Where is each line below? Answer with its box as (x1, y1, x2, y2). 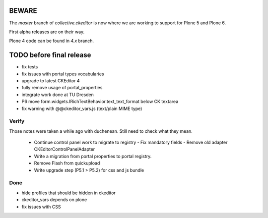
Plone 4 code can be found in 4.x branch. (9, 38, 94, 44)
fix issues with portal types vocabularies (21, 71, 104, 77)
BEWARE (9, 6, 37, 15)
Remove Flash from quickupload (34, 160, 100, 166)
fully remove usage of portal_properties (21, 85, 103, 91)
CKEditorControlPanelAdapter (34, 146, 95, 152)
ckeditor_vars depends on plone (21, 197, 87, 203)
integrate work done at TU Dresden (21, 92, 94, 98)
